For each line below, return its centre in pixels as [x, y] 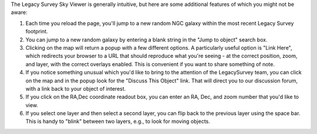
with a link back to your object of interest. [76, 88]
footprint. [37, 32]
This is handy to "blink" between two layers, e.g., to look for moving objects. [118, 121]
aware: [19, 12]
